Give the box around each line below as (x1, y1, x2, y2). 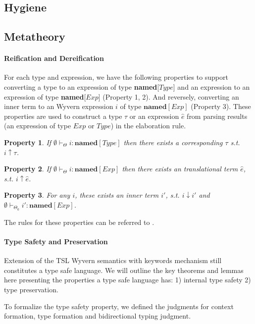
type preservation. (4, 284, 58, 294)
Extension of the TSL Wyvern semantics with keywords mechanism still (4, 255, 222, 266)
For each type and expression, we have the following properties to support (4, 72, 228, 82)
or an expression (129, 110, 179, 121)
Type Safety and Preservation (4, 236, 108, 246)
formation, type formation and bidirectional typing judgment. (4, 311, 191, 321)
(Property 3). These (191, 101, 251, 111)
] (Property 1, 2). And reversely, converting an (98, 91, 239, 102)
